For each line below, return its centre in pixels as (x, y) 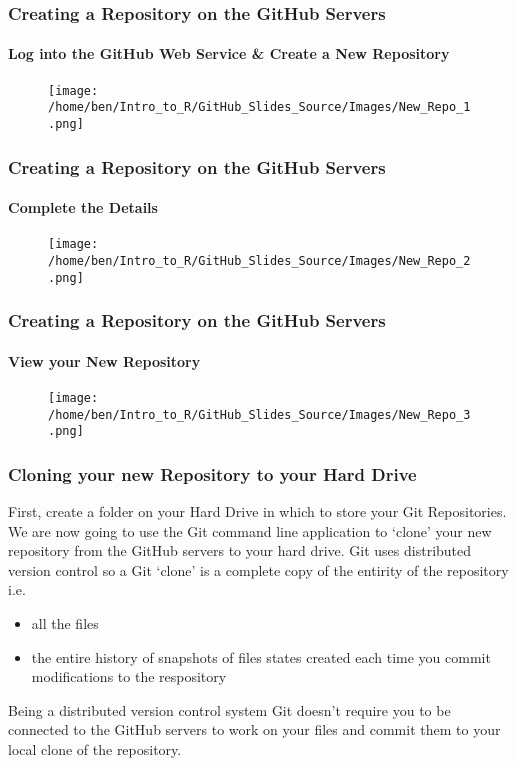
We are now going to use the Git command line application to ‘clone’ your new (250, 530)
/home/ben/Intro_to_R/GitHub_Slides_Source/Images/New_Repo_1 (259, 107)
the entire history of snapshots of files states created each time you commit (261, 656)
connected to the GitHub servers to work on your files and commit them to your (254, 729)
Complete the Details (83, 207)
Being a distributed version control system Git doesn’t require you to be (229, 709)
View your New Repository (104, 360)
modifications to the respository (129, 676)
